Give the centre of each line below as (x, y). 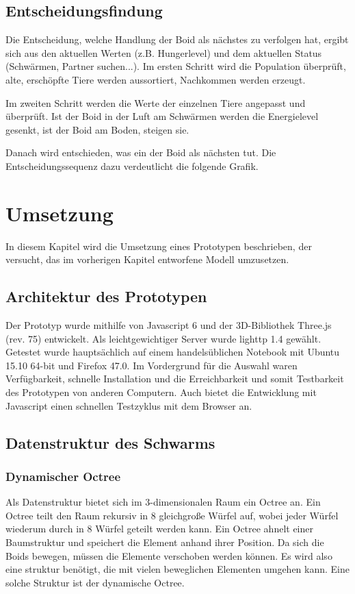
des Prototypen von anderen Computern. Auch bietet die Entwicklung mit (161, 392)
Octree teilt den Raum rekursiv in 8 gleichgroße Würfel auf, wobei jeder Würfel (172, 515)
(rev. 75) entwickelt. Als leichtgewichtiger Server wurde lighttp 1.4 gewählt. (163, 338)
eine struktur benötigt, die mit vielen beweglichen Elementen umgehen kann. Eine (178, 569)
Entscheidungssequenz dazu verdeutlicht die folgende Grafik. (132, 165)
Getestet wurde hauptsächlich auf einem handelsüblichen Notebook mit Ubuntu (173, 352)
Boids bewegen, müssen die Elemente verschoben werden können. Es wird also (169, 555)
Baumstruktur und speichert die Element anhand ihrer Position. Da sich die (165, 542)
